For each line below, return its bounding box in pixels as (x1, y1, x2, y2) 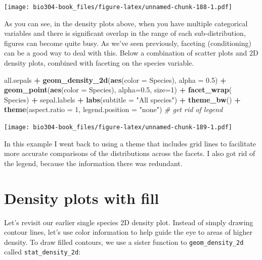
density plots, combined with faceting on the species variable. (4, 58, 194, 68)
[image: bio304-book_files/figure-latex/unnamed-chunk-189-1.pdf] (4, 124, 233, 131)
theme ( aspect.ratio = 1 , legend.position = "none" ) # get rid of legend (4, 104, 223, 115)
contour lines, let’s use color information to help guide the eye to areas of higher (4, 227, 252, 237)
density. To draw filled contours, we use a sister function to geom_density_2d (4, 236, 244, 247)
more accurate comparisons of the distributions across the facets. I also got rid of (4, 148, 255, 159)
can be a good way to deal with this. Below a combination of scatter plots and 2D (4, 47, 258, 58)
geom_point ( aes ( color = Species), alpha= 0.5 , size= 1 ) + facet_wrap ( (4, 84, 232, 95)
